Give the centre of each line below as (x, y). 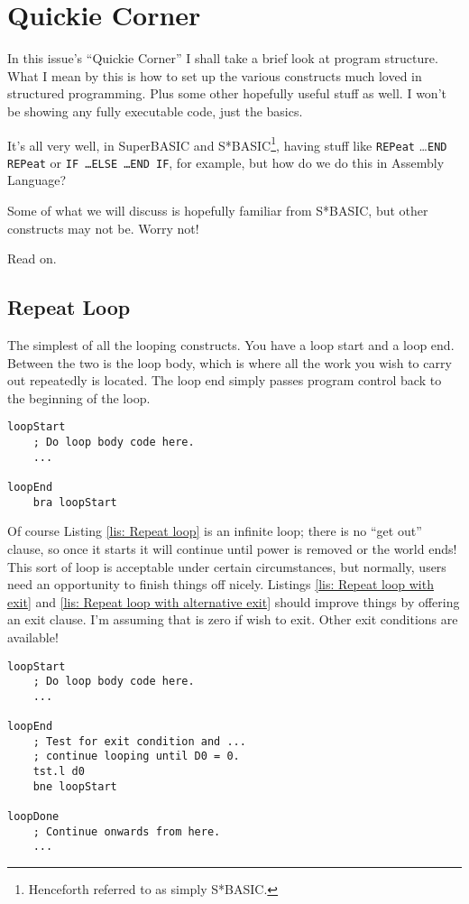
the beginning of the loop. (79, 397)
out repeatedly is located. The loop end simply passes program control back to (225, 380)
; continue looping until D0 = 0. (136, 756)
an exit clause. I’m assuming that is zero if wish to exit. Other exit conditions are (233, 619)
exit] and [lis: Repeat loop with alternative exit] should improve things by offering (234, 601)
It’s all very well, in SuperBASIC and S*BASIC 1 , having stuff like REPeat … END (227, 143)
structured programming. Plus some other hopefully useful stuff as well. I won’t (227, 93)
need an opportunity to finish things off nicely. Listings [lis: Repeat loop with (221, 584)
